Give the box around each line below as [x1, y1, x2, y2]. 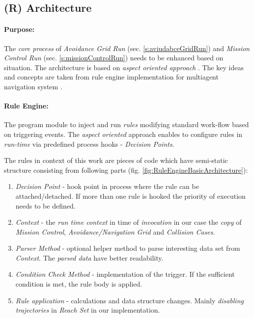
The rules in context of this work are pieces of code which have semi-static [4, 155, 228, 165]
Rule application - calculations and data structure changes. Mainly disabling [15, 295, 244, 305]
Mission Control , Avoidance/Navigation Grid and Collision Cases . [15, 226, 215, 237]
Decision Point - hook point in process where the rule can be [15, 181, 199, 191]
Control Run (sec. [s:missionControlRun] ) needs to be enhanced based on [4, 53, 224, 63]
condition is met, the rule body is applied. [15, 279, 142, 289]
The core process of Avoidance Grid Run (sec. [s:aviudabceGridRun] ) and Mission [4, 43, 250, 53]
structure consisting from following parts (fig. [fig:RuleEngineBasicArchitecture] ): [4, 164, 248, 175]
